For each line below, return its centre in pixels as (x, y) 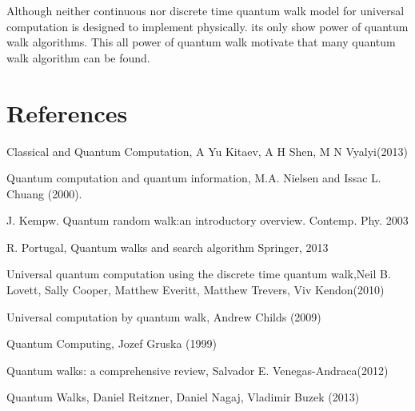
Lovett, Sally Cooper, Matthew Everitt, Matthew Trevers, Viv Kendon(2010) (196, 290)
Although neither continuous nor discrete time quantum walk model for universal (206, 10)
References (67, 112)
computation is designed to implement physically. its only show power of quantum (207, 26)
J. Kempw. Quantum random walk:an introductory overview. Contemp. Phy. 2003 (207, 220)
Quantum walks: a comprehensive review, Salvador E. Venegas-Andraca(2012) (198, 370)
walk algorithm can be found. (78, 57)
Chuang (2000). (44, 193)
